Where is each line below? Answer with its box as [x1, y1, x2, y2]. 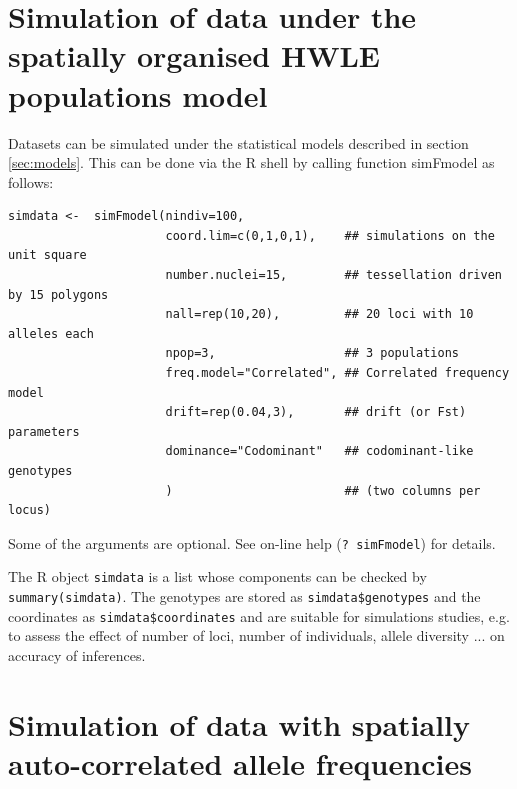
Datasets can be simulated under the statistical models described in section [8, 132, 469, 153]
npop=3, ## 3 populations [165, 346, 460, 361]
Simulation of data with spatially [8, 703, 471, 744]
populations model [8, 74, 268, 115]
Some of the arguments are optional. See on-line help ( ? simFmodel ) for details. [8, 532, 496, 553]
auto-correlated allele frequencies [8, 742, 472, 783]
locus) [8, 503, 51, 518]
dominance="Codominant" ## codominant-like [165, 444, 474, 459]
